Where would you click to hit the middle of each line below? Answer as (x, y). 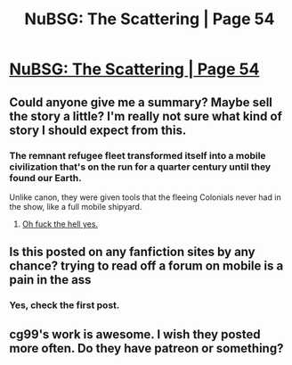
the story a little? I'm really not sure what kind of (146, 116)
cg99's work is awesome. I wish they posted (135, 334)
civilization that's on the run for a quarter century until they (140, 167)
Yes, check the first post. (65, 305)
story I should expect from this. (98, 130)
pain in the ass (50, 280)
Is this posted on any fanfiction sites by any (132, 252)
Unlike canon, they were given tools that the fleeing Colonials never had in (146, 197)
